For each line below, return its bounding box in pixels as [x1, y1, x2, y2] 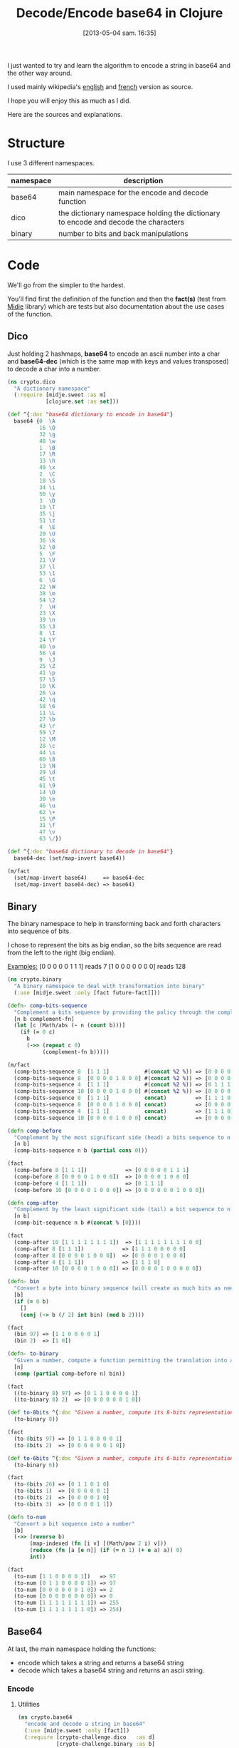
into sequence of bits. [7, 927, 71, 935]
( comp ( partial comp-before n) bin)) [14, 1370, 126, 1377]
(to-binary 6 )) [14, 1461, 59, 1469]
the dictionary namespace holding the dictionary [58, 208, 221, 218]
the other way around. [7, 68, 73, 77]
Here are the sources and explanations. [7, 110, 123, 118]
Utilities [17, 1700, 41, 1709]
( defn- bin [7, 1278, 40, 1285]
